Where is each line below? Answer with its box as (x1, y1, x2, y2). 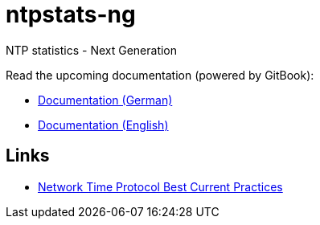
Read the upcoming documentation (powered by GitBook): (6, 67, 314, 82)
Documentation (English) (38, 117, 169, 132)
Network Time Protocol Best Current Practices (38, 179, 283, 194)
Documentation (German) (38, 92, 173, 107)
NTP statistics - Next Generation (6, 43, 178, 57)
